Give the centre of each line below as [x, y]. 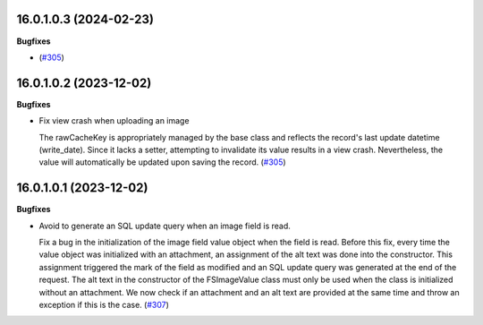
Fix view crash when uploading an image [114, 121]
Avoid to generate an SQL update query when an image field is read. [165, 226]
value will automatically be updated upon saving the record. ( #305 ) [162, 162]
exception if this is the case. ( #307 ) [104, 305]
